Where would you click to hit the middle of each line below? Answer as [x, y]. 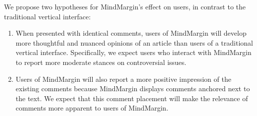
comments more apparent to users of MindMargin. [92, 108]
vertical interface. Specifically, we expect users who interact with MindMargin [133, 52]
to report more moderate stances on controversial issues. [101, 62]
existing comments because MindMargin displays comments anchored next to [133, 88]
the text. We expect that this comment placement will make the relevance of [132, 98]
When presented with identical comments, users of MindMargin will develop [131, 33]
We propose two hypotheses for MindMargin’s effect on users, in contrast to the [125, 6]
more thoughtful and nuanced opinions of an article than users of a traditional [134, 42]
